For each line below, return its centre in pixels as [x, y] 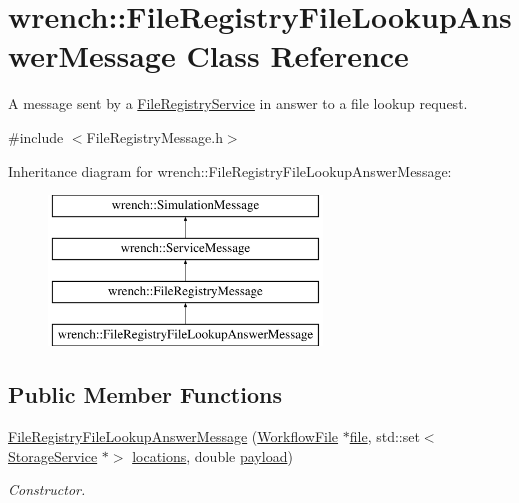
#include [36, 136]
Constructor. [47, 489]
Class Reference [297, 55]
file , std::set [384, 436]
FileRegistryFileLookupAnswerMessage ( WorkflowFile [173, 436]
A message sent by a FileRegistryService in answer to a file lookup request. [238, 103]
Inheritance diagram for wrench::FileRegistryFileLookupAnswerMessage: [230, 170]
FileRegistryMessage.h [154, 136]
